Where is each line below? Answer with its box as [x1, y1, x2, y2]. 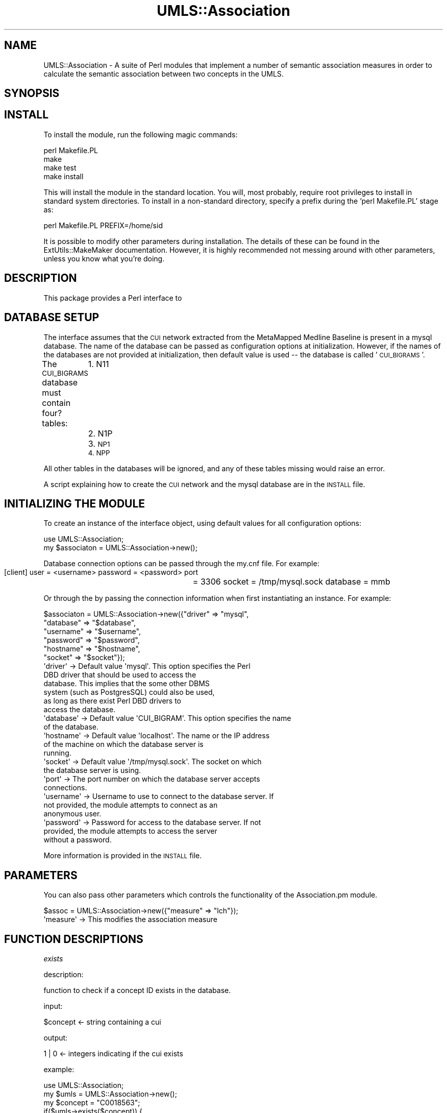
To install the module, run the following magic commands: [43, 130, 238, 139]
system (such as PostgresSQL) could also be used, [43, 688, 215, 697]
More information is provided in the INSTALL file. [43, 851, 202, 860]
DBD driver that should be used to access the [43, 670, 196, 680]
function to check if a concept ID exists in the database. [43, 986, 231, 995]
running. [43, 748, 71, 758]
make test [43, 163, 77, 172]
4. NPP [88, 448, 110, 457]
